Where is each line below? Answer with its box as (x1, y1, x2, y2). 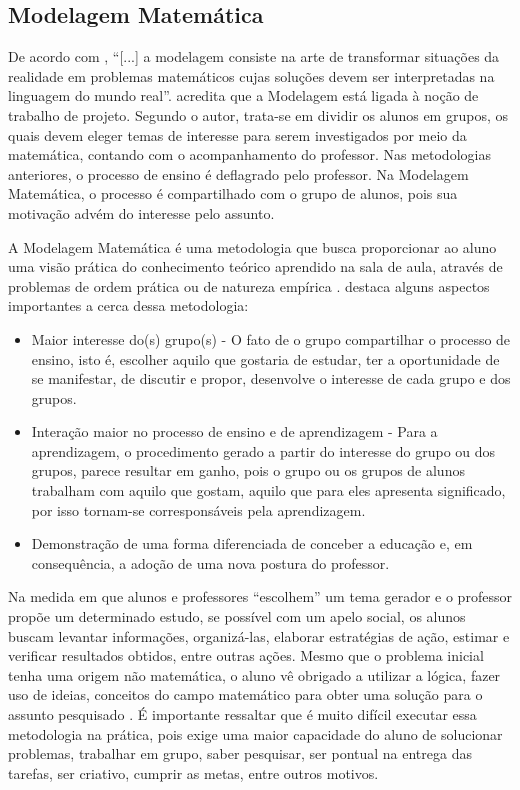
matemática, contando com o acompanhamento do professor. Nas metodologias (8, 144, 491, 165)
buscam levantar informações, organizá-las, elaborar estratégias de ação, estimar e (8, 625, 510, 646)
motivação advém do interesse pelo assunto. (8, 202, 275, 223)
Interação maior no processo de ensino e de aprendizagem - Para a (31, 421, 438, 442)
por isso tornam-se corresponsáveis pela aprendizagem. (31, 499, 366, 520)
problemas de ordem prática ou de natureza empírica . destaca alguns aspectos (8, 275, 490, 296)
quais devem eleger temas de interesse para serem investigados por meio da (8, 124, 467, 145)
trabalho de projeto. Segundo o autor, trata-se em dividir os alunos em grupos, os (8, 104, 508, 125)
